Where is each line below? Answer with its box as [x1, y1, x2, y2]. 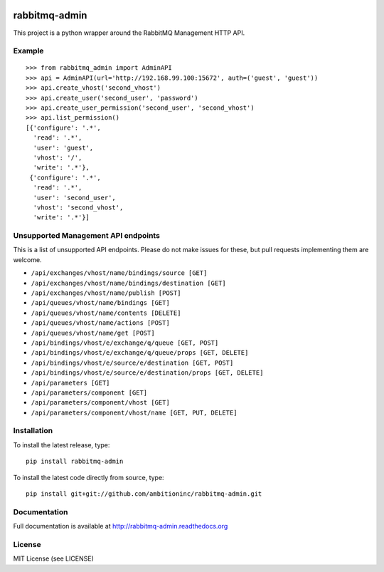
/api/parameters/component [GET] [31, 388, 148, 397]
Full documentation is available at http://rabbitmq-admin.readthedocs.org [13, 522, 228, 531]
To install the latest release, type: [13, 440, 110, 449]
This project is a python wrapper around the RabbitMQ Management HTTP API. [13, 28, 245, 37]
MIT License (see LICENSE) [13, 554, 94, 563]
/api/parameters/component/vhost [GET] [31, 399, 170, 407]
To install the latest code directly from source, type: [13, 473, 164, 482]
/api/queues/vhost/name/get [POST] [31, 328, 156, 337]
